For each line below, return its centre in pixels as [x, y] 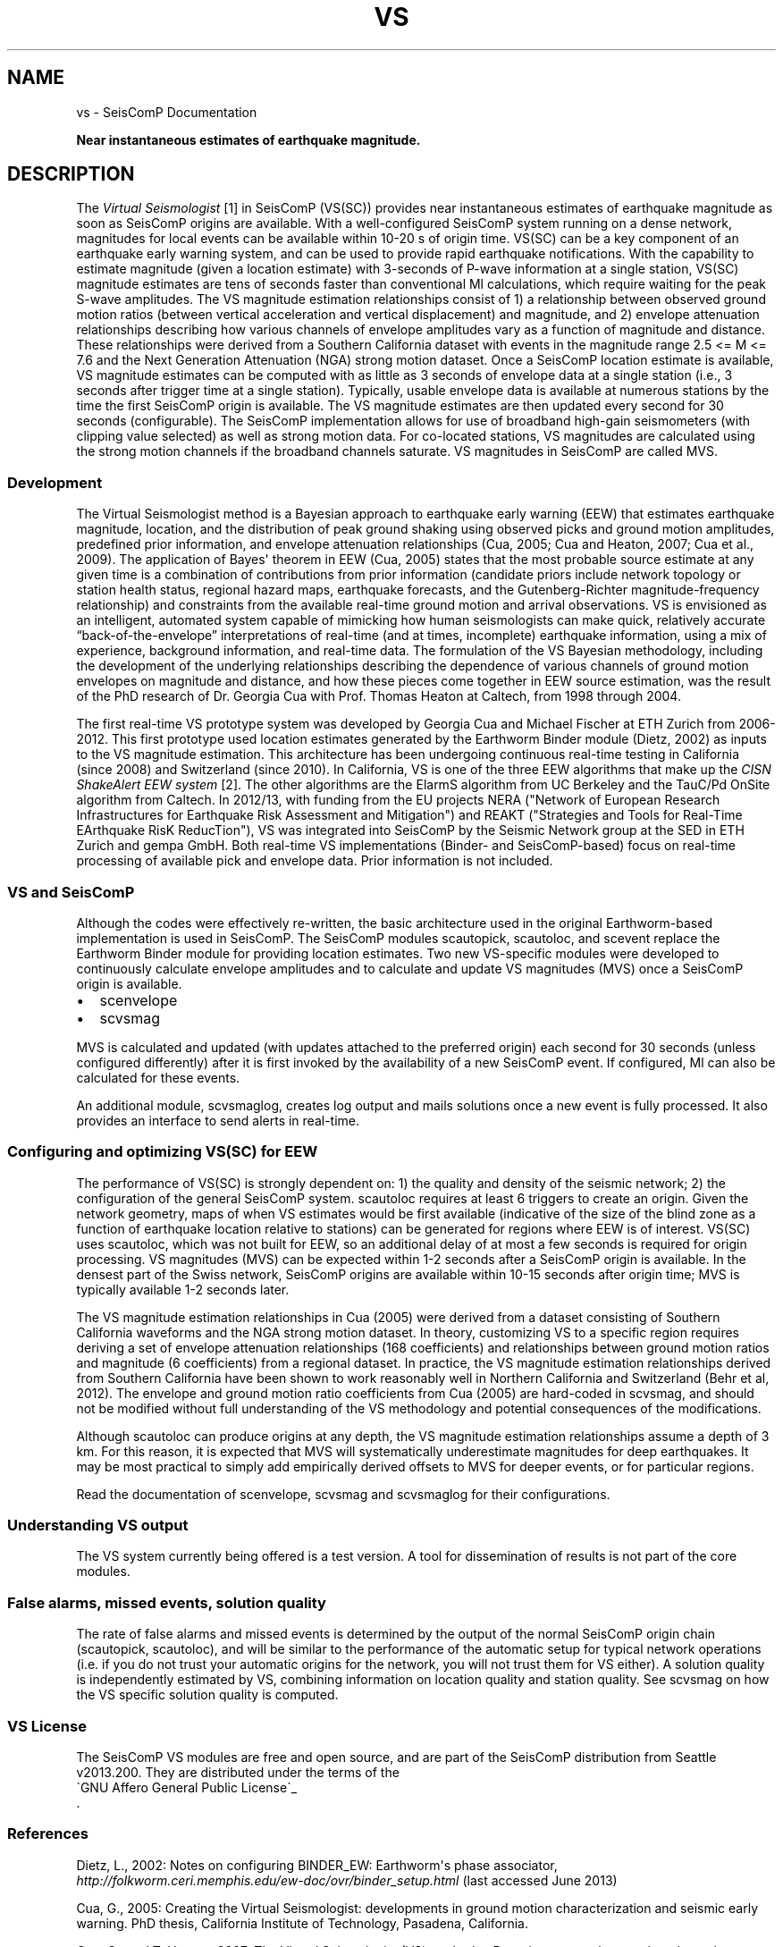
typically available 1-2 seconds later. [183, 1289]
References [48, 1834]
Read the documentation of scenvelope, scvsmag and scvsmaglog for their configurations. [343, 1494]
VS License [47, 1726]
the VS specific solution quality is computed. [207, 1695]
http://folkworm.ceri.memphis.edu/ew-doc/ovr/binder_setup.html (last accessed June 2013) [347, 1880]
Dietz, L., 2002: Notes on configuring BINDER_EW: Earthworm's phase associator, [317, 1865]
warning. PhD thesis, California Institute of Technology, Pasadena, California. [303, 1923]
